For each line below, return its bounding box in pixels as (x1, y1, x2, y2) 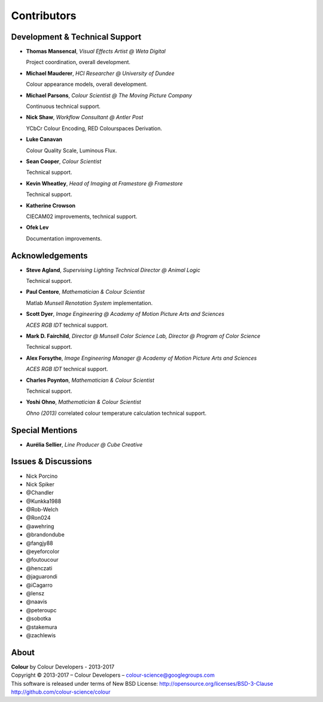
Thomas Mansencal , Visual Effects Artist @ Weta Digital (26, 48, 166, 55)
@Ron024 (26, 514, 51, 522)
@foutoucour (26, 556, 59, 564)
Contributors (11, 9, 77, 22)
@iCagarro (26, 582, 53, 589)
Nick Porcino (26, 472, 58, 480)
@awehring (26, 522, 54, 530)
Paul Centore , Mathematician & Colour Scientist (26, 288, 145, 296)
